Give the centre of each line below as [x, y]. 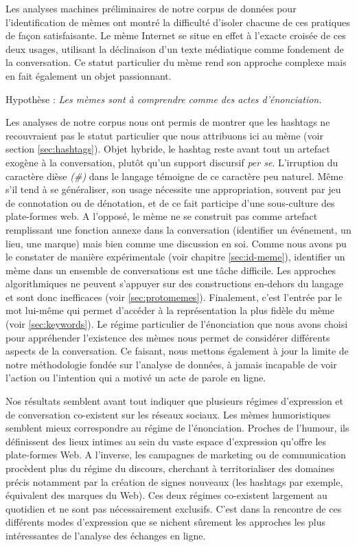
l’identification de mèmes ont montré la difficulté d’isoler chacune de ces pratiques [178, 22]
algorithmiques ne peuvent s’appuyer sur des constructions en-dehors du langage [174, 283]
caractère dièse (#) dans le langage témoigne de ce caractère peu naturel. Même [174, 176]
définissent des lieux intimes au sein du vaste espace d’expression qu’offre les [166, 441]
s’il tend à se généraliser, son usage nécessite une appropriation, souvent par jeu [173, 189]
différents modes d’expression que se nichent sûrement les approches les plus [165, 522]
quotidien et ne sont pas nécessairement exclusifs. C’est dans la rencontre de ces [174, 508]
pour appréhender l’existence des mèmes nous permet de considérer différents [168, 337]
